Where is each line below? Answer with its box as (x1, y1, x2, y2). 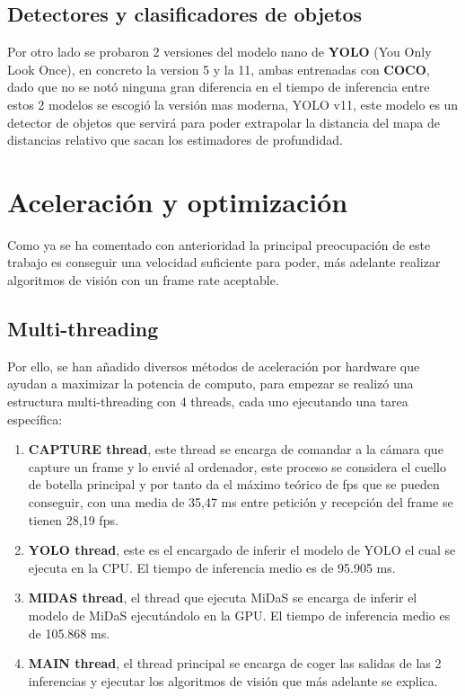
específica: (7, 409, 63, 428)
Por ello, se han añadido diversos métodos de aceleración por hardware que (7, 356, 420, 375)
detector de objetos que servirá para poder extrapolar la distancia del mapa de (7, 112, 440, 131)
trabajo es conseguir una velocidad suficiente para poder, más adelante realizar (7, 253, 441, 272)
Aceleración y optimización (7, 183, 348, 219)
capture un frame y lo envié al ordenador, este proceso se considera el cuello (28, 457, 447, 476)
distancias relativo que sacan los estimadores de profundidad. (7, 130, 343, 149)
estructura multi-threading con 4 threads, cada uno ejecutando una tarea (7, 392, 408, 411)
